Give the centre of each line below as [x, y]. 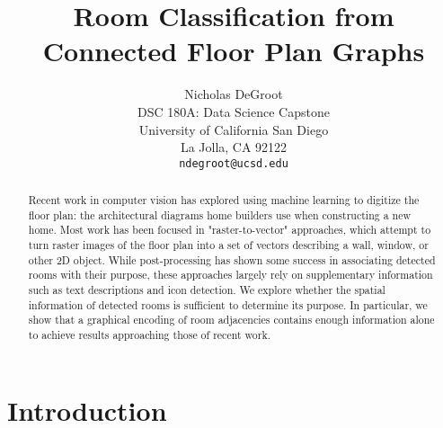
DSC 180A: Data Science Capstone [234, 111]
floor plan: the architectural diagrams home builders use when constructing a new [220, 214]
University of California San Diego [234, 129]
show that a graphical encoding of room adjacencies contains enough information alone [231, 320]
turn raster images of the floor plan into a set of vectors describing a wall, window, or [228, 245]
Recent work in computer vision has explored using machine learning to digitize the [224, 200]
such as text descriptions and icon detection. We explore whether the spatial [207, 290]
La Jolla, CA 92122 [234, 147]
